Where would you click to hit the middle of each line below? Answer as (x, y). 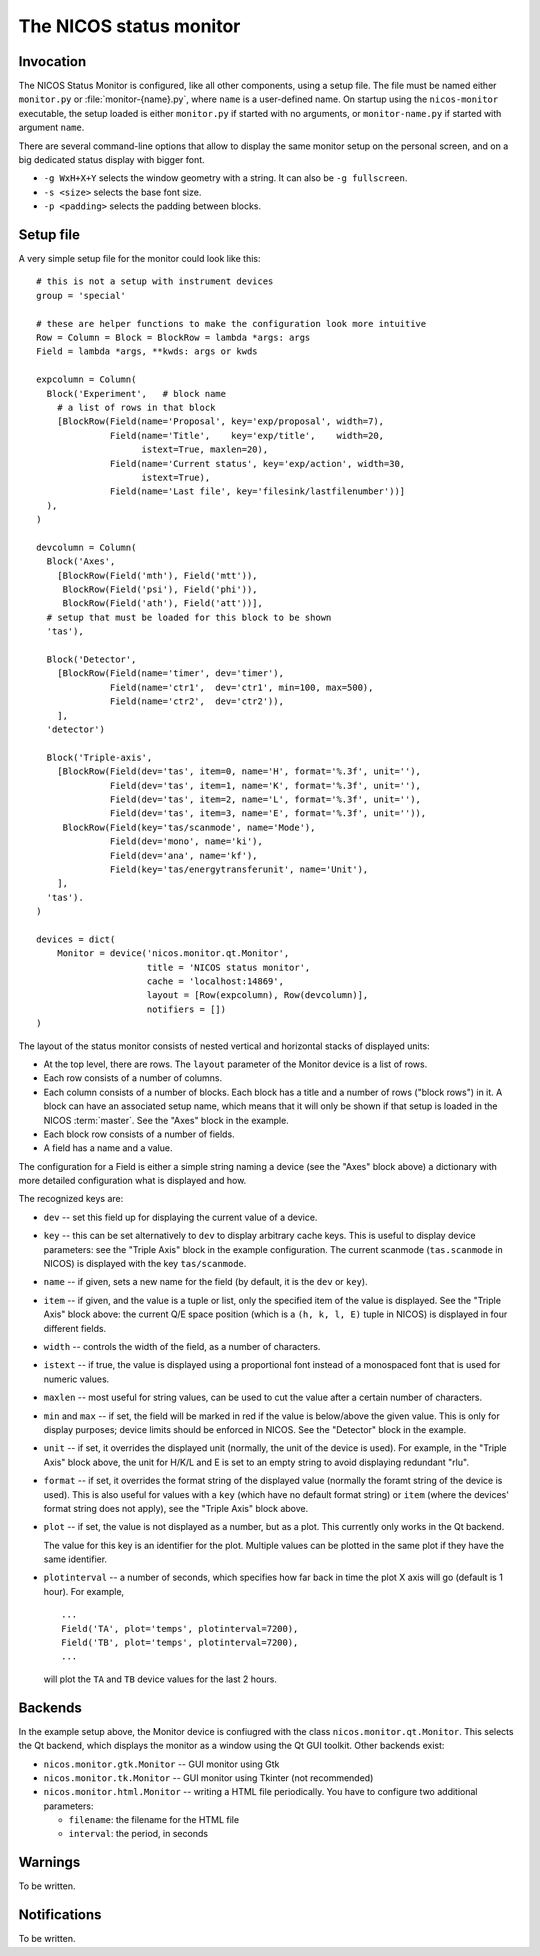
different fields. (75, 1328)
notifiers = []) (186, 1009)
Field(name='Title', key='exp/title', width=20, (247, 435)
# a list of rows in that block (136, 407)
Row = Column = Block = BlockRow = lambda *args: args (173, 338)
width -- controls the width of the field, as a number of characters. (182, 1346)
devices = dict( (76, 939)
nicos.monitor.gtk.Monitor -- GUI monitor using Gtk (161, 1764)
